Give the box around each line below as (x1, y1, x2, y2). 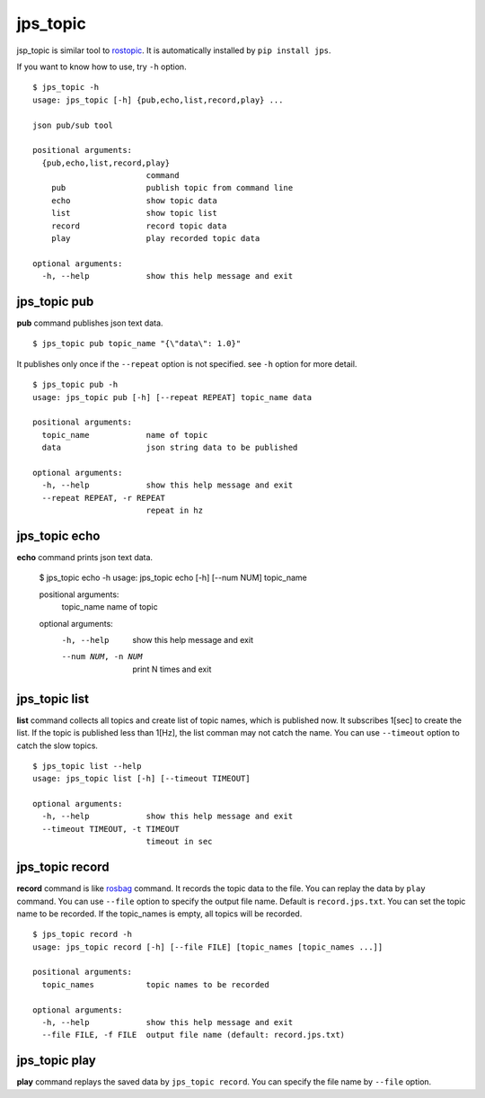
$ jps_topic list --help (32, 761, 142, 771)
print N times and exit (132, 664, 212, 674)
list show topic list (50, 208, 217, 219)
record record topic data (50, 220, 227, 231)
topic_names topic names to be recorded (41, 979, 269, 989)
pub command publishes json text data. (16, 317, 163, 328)
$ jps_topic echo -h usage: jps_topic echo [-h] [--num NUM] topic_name (39, 572, 307, 584)
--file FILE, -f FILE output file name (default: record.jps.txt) (41, 1030, 346, 1040)
